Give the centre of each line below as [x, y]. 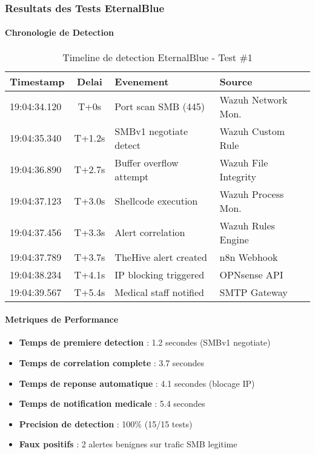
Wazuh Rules [247, 225]
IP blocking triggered [160, 274]
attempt [132, 176]
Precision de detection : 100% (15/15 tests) [106, 423]
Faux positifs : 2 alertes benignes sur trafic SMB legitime [128, 444]
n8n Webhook [249, 257]
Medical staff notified [159, 292]
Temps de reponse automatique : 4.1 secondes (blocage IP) [137, 383]
